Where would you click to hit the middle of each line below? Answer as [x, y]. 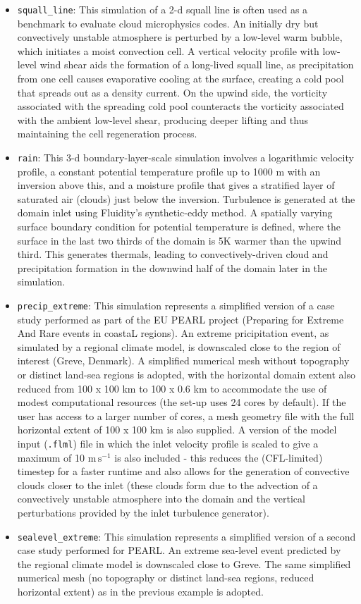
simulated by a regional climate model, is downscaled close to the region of [179, 346]
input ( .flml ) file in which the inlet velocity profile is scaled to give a [168, 443]
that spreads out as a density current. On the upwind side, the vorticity [172, 92]
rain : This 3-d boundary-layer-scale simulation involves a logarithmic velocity [185, 157]
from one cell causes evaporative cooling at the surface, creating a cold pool [180, 79]
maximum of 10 [51, 457]
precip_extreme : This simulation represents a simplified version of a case [176, 305]
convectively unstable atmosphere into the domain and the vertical [161, 499]
